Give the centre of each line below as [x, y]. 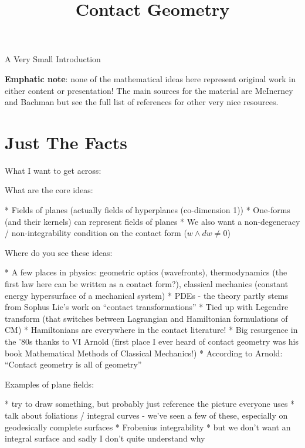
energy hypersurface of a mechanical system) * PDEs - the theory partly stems [147, 295]
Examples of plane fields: [50, 384]
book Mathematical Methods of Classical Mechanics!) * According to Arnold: [144, 353]
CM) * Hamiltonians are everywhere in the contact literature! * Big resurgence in [151, 330]
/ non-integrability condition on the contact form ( [96, 233]
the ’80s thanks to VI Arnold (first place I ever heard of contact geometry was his [152, 341]
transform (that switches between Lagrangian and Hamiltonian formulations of [146, 318]
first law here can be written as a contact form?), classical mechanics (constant [147, 284]
